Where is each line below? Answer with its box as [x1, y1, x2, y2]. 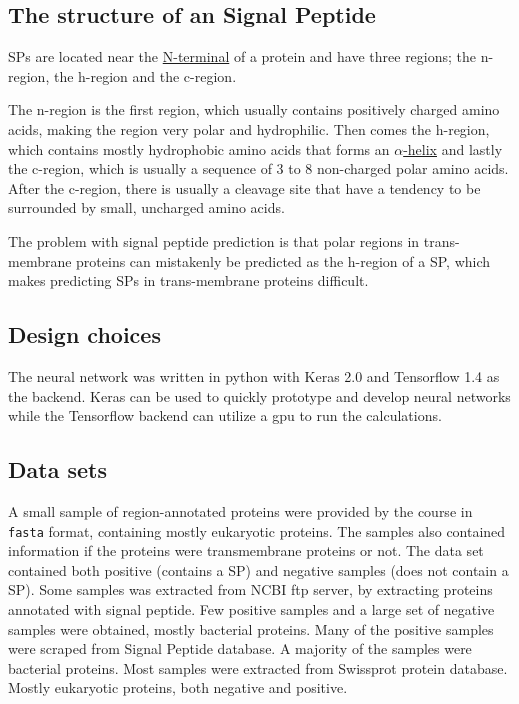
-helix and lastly [403, 138, 503, 159]
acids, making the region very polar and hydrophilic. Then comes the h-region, [8, 118, 490, 139]
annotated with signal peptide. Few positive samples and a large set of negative [8, 598, 495, 619]
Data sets [8, 454, 107, 485]
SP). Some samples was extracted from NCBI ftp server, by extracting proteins [8, 579, 493, 600]
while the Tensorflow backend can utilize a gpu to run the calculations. [8, 405, 442, 426]
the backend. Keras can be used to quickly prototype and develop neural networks [8, 385, 511, 406]
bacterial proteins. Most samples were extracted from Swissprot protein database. [8, 657, 508, 678]
